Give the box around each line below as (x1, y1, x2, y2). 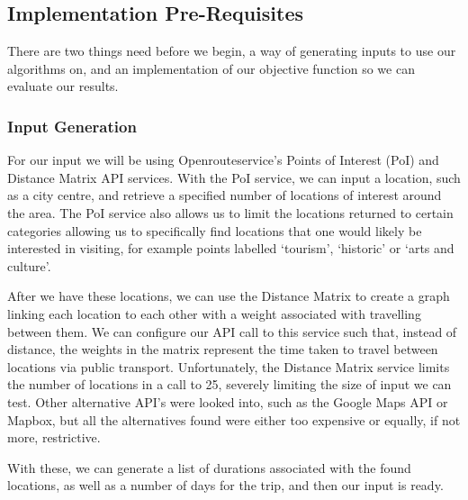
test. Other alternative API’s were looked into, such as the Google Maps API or (7, 392, 448, 411)
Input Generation (7, 114, 137, 137)
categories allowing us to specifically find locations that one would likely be (7, 221, 422, 240)
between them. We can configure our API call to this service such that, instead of (7, 322, 457, 341)
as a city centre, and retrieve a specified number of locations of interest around (7, 186, 442, 205)
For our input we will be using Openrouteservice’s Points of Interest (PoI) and (7, 150, 439, 169)
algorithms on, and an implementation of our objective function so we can (7, 59, 415, 77)
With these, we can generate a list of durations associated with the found (7, 458, 411, 477)
